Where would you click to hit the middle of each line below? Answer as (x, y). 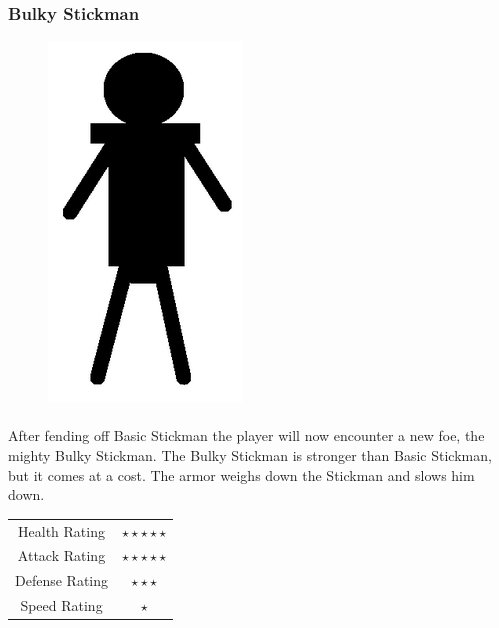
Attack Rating (61, 555)
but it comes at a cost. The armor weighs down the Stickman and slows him (241, 474)
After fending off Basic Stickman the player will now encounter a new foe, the (246, 435)
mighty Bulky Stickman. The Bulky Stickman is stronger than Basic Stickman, (250, 455)
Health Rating (61, 530)
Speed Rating (61, 605)
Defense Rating (62, 580)
